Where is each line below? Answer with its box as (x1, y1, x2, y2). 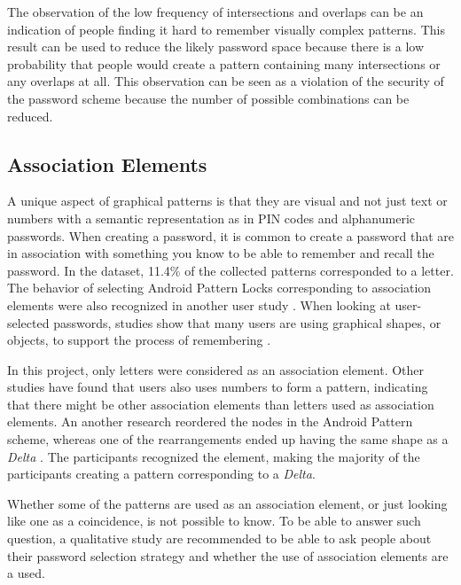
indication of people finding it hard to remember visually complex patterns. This (7, 19, 445, 38)
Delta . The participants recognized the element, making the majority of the (7, 447, 420, 465)
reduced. (7, 106, 53, 125)
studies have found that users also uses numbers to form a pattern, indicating (7, 378, 428, 396)
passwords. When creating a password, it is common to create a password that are (7, 226, 455, 245)
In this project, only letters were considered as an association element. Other (7, 360, 425, 378)
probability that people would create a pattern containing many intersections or (7, 54, 441, 73)
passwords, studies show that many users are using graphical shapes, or (53, 313, 441, 331)
